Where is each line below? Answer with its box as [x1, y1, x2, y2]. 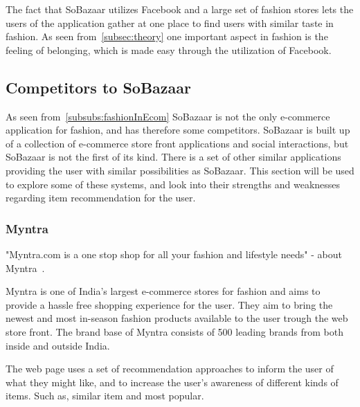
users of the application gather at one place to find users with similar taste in [6, 15, 334, 30]
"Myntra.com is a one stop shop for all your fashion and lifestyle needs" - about [6, 246, 342, 261]
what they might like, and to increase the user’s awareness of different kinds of [6, 374, 339, 389]
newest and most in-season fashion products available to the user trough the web [6, 311, 348, 325]
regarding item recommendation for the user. [6, 190, 196, 205]
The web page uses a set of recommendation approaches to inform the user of [6, 361, 334, 376]
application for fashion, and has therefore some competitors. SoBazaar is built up [6, 123, 350, 137]
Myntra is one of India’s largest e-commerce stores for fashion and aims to [6, 284, 321, 298]
